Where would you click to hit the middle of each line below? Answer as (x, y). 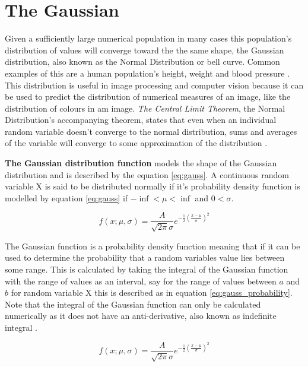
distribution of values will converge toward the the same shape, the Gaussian (145, 50)
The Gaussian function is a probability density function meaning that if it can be (153, 246)
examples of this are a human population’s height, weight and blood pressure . (147, 73)
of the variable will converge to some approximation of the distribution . (136, 143)
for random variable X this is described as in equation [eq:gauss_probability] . (152, 292)
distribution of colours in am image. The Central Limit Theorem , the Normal (145, 108)
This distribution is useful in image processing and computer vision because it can (154, 85)
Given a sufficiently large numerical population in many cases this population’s (148, 38)
